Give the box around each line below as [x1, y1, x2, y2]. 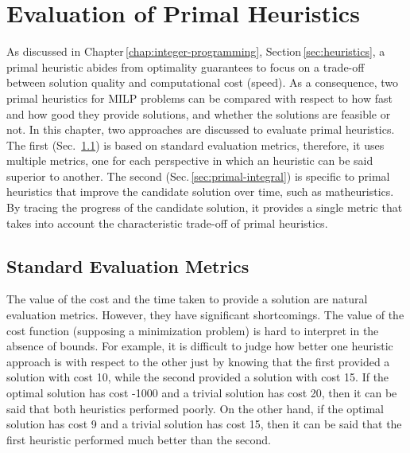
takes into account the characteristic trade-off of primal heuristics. [6, 214, 328, 231]
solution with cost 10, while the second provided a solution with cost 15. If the [6, 369, 389, 385]
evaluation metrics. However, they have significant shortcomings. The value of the [6, 307, 404, 323]
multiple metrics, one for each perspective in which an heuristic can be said [6, 152, 373, 169]
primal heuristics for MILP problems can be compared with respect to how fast [6, 89, 393, 106]
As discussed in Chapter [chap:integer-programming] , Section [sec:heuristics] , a [6, 43, 385, 60]
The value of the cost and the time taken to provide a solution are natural [6, 291, 368, 307]
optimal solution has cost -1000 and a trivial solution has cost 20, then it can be [6, 385, 397, 401]
